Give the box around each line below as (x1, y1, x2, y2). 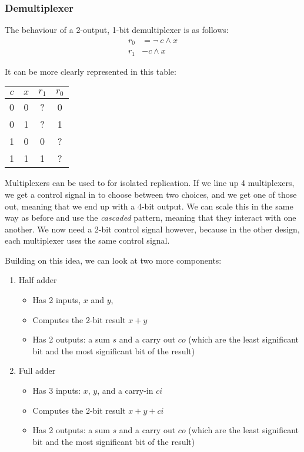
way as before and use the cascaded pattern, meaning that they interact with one (5, 211, 296, 224)
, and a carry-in (97, 384, 153, 397)
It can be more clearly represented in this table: (5, 65, 176, 77)
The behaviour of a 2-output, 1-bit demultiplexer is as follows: (5, 24, 229, 36)
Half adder (18, 274, 57, 286)
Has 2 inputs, (32, 294, 81, 306)
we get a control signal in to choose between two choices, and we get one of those (5, 188, 297, 200)
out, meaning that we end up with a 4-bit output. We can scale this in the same (5, 200, 293, 212)
